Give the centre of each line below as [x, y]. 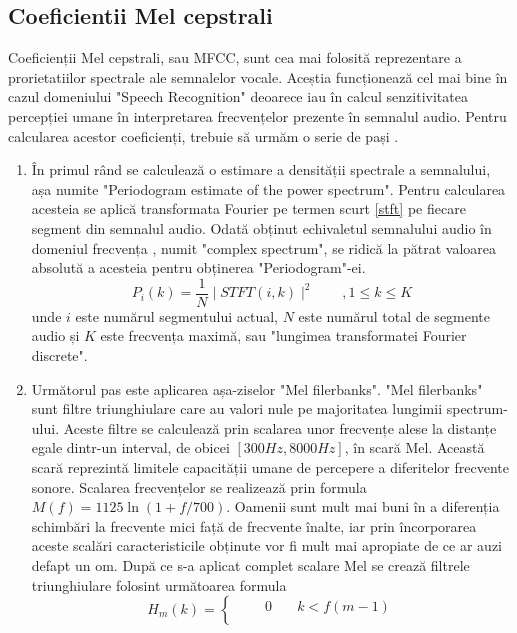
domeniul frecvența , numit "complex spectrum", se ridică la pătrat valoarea [264, 247]
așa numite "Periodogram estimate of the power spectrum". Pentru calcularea [268, 188]
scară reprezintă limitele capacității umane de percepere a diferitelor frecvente [270, 466]
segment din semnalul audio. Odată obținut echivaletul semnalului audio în [261, 227]
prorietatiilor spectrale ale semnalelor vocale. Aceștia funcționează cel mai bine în [258, 76]
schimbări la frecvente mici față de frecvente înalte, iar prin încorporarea [254, 525]
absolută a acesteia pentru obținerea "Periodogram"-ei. [198, 267]
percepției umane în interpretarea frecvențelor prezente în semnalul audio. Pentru [257, 115]
